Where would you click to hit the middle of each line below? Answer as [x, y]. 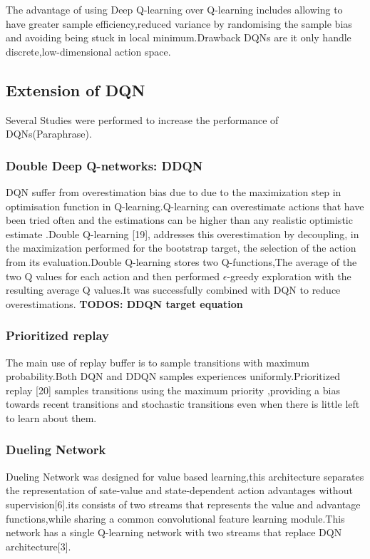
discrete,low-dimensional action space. [88, 51]
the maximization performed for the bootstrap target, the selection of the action [181, 248]
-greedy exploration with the [289, 276]
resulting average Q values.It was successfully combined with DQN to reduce [173, 290]
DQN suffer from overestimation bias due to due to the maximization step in [174, 191]
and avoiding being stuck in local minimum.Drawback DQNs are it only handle [179, 37]
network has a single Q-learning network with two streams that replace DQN [174, 532]
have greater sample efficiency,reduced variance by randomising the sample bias [179, 23]
